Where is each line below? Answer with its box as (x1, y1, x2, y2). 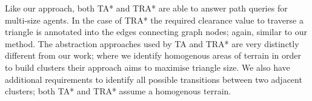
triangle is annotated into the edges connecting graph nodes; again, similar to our (5, 25, 308, 38)
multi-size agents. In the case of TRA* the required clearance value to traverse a (5, 13, 304, 26)
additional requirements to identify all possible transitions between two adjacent (5, 73, 302, 85)
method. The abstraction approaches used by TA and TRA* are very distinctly (5, 37, 299, 50)
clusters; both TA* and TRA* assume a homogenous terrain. (5, 85, 231, 97)
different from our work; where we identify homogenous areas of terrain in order (5, 49, 301, 62)
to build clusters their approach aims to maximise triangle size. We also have (5, 60, 290, 73)
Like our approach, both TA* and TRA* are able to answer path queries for (5, 2, 288, 14)
